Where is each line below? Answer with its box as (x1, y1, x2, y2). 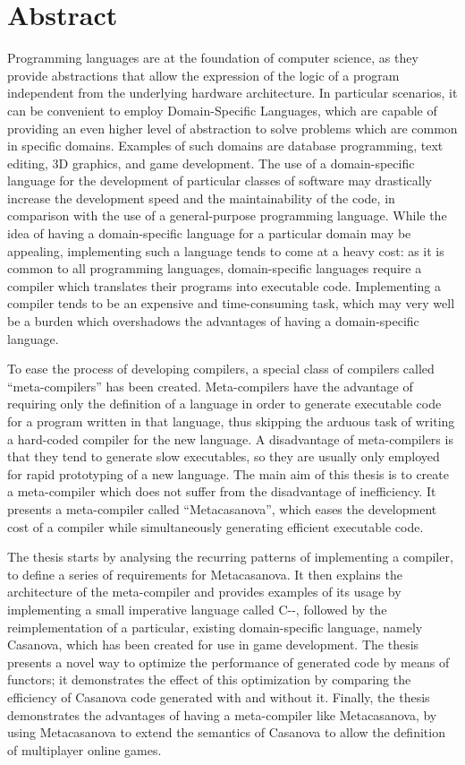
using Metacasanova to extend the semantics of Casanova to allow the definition (7, 723, 445, 742)
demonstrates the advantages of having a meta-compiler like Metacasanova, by (7, 705, 437, 724)
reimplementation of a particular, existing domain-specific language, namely (7, 617, 423, 636)
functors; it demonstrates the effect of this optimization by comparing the (7, 670, 411, 689)
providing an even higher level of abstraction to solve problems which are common (7, 118, 458, 137)
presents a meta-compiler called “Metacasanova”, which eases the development (7, 499, 437, 518)
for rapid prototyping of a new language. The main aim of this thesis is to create (7, 464, 449, 483)
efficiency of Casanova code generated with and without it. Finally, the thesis (7, 687, 430, 706)
